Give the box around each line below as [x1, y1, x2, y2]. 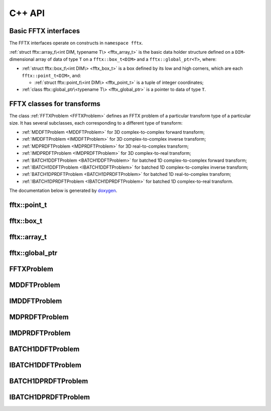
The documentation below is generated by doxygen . [9, 187, 117, 193]
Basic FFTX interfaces [9, 27, 80, 35]
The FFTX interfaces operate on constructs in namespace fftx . [9, 40, 143, 46]
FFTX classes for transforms [9, 99, 100, 108]
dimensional [9, 56, 35, 62]
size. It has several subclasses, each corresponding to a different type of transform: [9, 120, 183, 126]
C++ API [9, 8, 45, 19]
